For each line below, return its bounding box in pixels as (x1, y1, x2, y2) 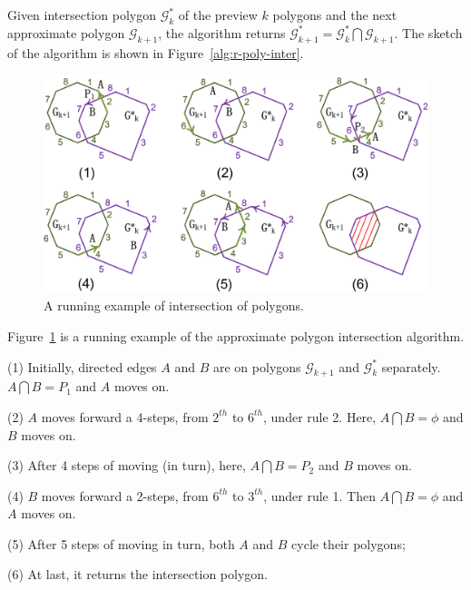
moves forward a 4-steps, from (41, 407, 209, 426)
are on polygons (213, 357, 301, 376)
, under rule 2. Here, (263, 407, 377, 426)
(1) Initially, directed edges (7, 357, 157, 376)
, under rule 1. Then (263, 486, 376, 505)
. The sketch (394, 23, 463, 42)
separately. (381, 357, 441, 376)
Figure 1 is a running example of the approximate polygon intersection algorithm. (7, 326, 465, 345)
